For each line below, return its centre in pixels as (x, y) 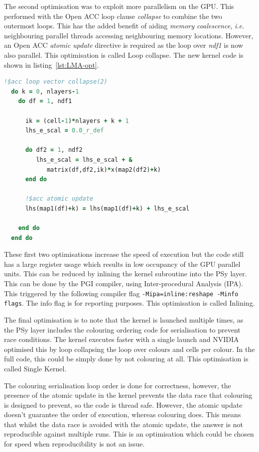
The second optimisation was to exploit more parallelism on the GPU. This (119, 6)
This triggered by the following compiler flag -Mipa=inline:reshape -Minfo (121, 293)
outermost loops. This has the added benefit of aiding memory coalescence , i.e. (124, 26)
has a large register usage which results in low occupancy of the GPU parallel (122, 264)
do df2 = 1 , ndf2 (54, 150)
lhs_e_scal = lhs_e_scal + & (84, 160)
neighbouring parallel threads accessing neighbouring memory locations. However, (129, 35)
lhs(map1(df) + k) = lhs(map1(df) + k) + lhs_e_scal (107, 208)
